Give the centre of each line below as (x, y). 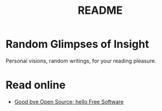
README (100, 10)
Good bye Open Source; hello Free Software (69, 101)
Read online (36, 85)
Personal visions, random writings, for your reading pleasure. (81, 61)
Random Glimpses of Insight (77, 44)
